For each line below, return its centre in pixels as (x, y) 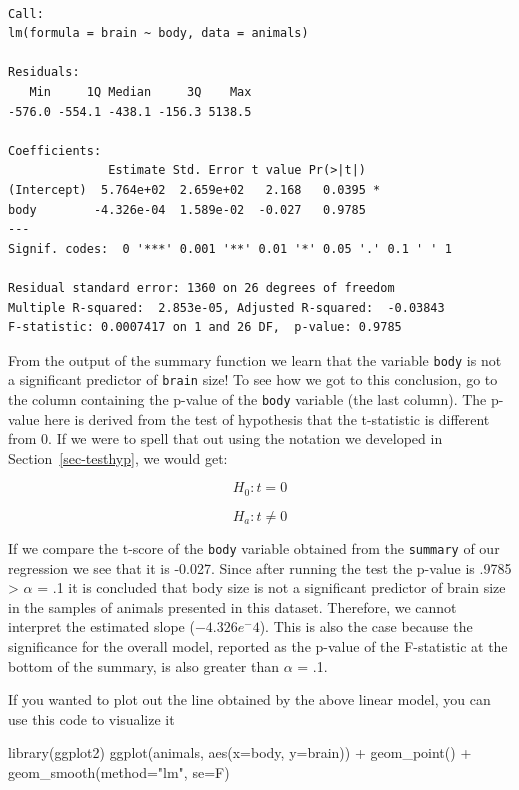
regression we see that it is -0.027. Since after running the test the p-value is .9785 (260, 567)
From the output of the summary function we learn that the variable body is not (255, 359)
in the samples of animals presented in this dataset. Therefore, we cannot (232, 606)
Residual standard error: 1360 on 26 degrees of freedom (201, 287)
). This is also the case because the (366, 626)
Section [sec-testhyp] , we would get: (118, 457)
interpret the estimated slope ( (101, 626)
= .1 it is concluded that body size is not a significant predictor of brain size (271, 587)
